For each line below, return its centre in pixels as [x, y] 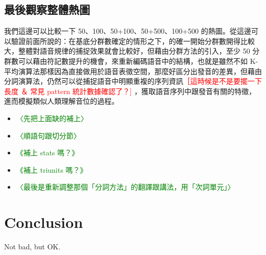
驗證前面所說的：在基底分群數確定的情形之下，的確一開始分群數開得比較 [133, 41]
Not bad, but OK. [32, 247]
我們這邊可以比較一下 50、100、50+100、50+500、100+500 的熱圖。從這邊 [128, 31]
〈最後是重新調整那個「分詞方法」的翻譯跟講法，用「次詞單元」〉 [125, 187]
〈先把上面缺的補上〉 [52, 118]
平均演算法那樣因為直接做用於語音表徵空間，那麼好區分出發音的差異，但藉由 [133, 71]
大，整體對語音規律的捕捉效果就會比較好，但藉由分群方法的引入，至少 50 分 [132, 51]
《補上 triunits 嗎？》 [52, 169]
